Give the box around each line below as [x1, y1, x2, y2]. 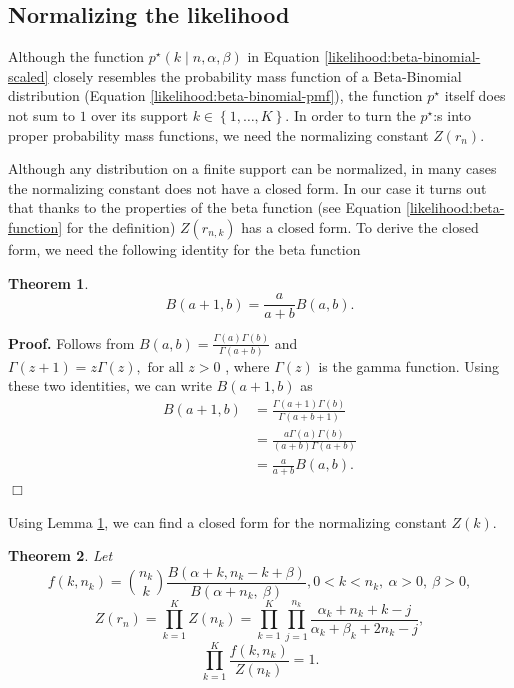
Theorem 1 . [8, 272, 89, 293]
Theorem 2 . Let [8, 545, 113, 566]
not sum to [8, 104, 75, 125]
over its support [91, 104, 188, 125]
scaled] [8, 65, 49, 86]
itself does [444, 85, 506, 106]
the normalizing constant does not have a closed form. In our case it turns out [8, 177, 487, 198]
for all [147, 360, 184, 375]
